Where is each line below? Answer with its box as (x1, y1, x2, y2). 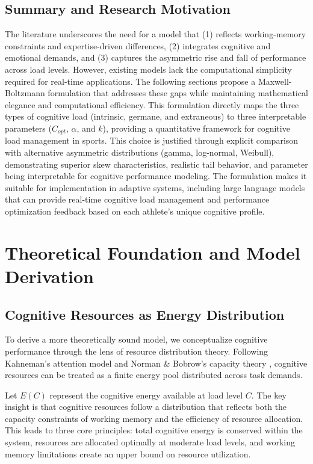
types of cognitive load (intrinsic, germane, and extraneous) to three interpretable (5, 110, 306, 123)
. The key (251, 388, 287, 401)
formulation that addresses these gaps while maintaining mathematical (48, 87, 308, 99)
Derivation (5, 263, 94, 288)
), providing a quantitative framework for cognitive (102, 121, 290, 134)
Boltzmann (5, 87, 45, 99)
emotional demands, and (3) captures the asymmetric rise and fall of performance (5, 51, 306, 64)
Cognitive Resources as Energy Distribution (5, 305, 285, 323)
